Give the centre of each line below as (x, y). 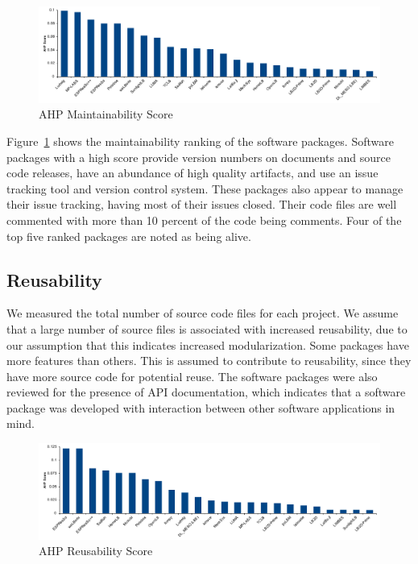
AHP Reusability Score (96, 551)
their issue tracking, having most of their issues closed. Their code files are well (202, 204)
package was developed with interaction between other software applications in (201, 407)
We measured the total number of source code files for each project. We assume (203, 313)
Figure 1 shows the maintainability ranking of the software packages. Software (200, 141)
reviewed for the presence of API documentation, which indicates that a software (206, 392)
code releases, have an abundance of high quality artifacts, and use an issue (192, 173)
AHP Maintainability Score (106, 114)
